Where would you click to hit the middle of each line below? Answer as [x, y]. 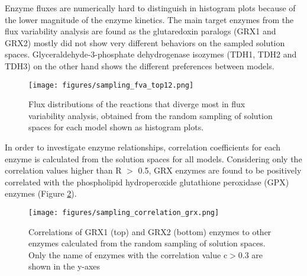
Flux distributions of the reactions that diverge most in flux [137, 104]
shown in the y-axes [64, 266]
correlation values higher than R [63, 170]
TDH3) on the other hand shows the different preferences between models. [140, 65]
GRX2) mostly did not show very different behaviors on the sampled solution [145, 42]
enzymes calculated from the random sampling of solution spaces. [147, 243]
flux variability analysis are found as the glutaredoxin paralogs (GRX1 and [140, 31]
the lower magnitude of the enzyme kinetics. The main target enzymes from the [149, 19]
